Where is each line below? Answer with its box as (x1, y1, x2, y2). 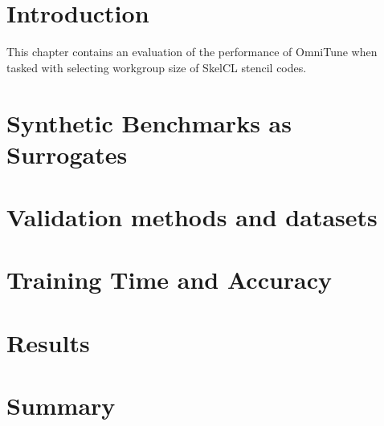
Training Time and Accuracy (6, 263, 333, 296)
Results (6, 326, 90, 359)
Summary (6, 389, 116, 422)
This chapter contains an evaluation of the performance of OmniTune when (6, 43, 378, 60)
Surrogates (6, 137, 128, 170)
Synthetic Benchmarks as (6, 106, 292, 139)
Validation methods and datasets (6, 201, 378, 233)
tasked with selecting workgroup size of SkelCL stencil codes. (6, 59, 307, 75)
